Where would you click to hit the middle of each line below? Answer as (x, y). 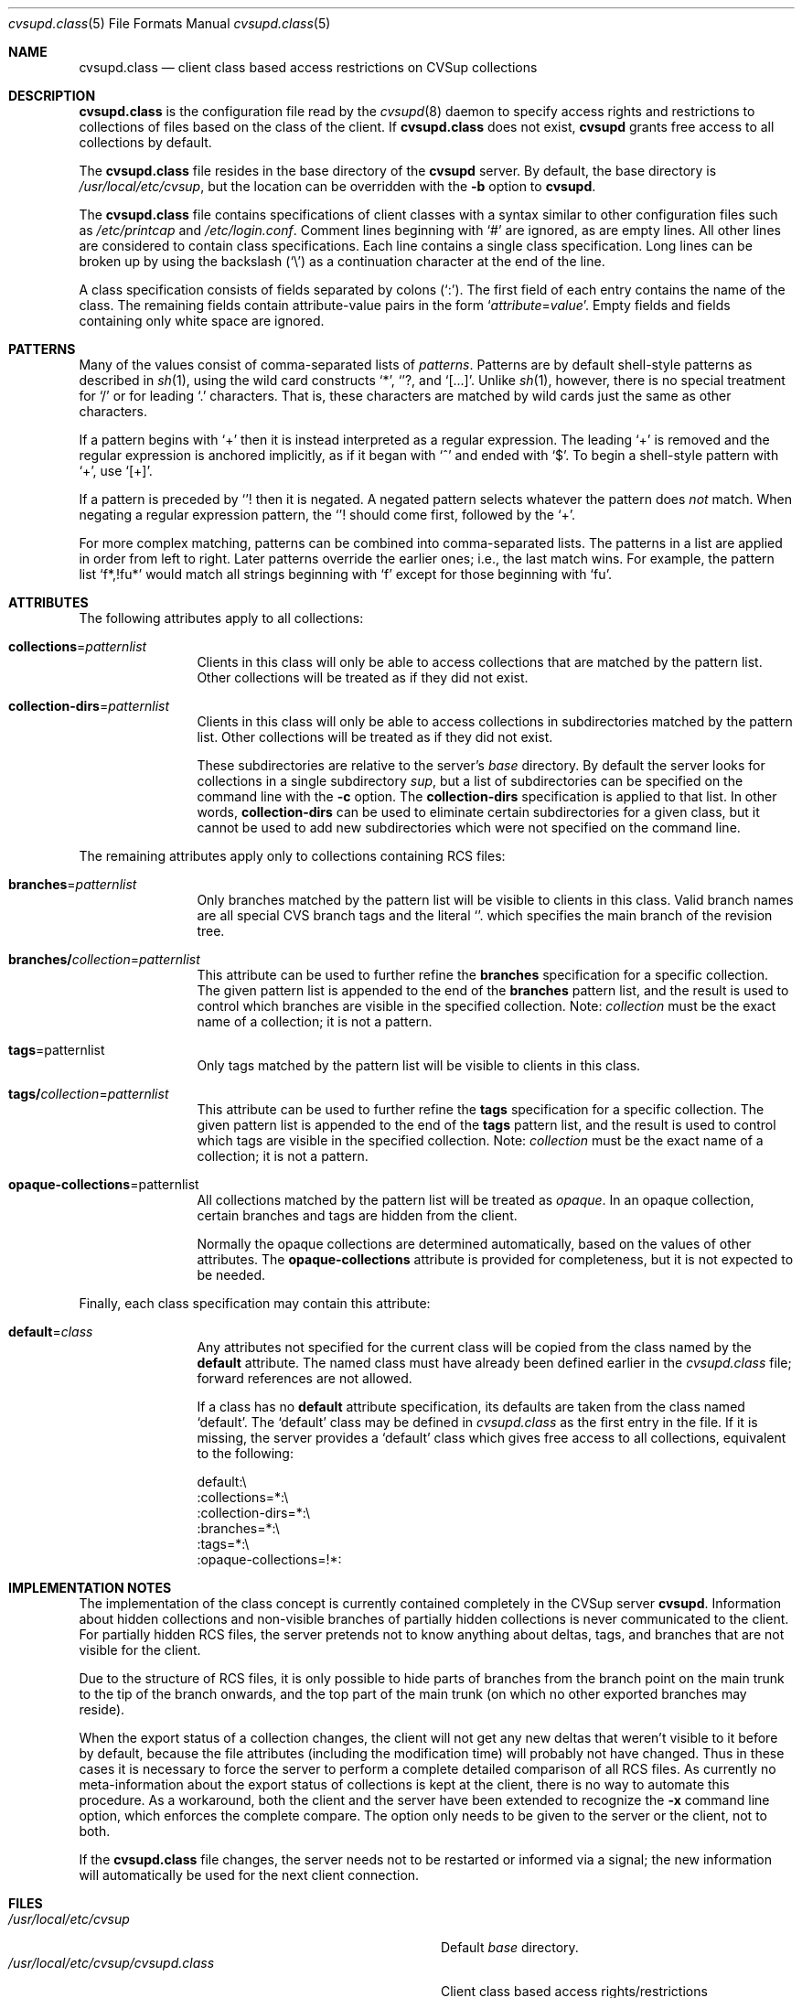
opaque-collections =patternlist (104, 1184)
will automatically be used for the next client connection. (249, 1875)
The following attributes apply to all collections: (221, 618)
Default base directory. (510, 1947)
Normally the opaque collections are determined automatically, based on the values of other (474, 1244)
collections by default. (145, 142)
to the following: (245, 1453)
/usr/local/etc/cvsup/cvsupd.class (112, 1963)
